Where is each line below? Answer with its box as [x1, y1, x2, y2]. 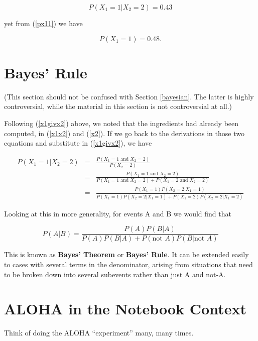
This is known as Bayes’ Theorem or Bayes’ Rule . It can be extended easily [4, 249, 249, 260]
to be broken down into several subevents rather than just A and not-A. [4, 269, 226, 279]
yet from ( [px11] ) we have [4, 18, 83, 28]
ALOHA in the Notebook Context [4, 298, 246, 319]
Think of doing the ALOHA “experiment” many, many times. [4, 327, 194, 338]
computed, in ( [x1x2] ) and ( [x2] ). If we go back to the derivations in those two [4, 128, 244, 138]
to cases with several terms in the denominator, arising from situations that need [4, 259, 253, 269]
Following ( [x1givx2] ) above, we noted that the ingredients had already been [4, 118, 239, 128]
